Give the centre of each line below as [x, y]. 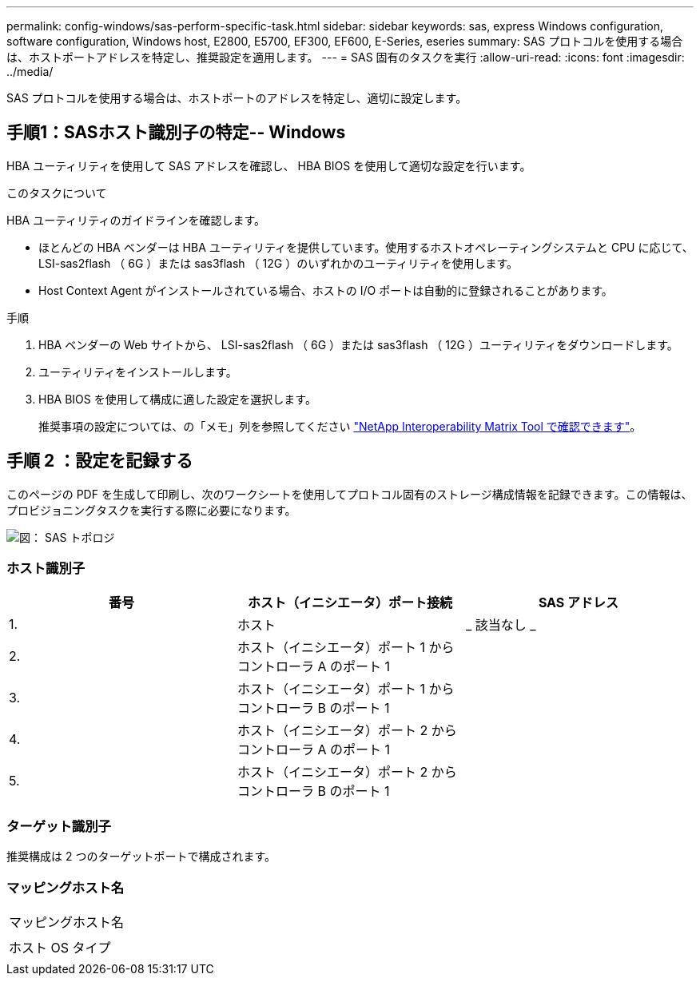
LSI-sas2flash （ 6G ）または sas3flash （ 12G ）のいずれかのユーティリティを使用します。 [278, 263]
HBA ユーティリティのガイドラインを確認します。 [136, 220]
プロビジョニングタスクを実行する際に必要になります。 [151, 510]
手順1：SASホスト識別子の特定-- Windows [176, 133]
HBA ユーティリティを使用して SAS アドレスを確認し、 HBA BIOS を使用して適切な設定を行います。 [269, 165]
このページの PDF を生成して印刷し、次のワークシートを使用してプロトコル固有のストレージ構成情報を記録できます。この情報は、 [350, 494]
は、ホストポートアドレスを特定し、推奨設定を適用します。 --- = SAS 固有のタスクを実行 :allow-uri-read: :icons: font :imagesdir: [346, 57]
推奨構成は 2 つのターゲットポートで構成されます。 [141, 857]
